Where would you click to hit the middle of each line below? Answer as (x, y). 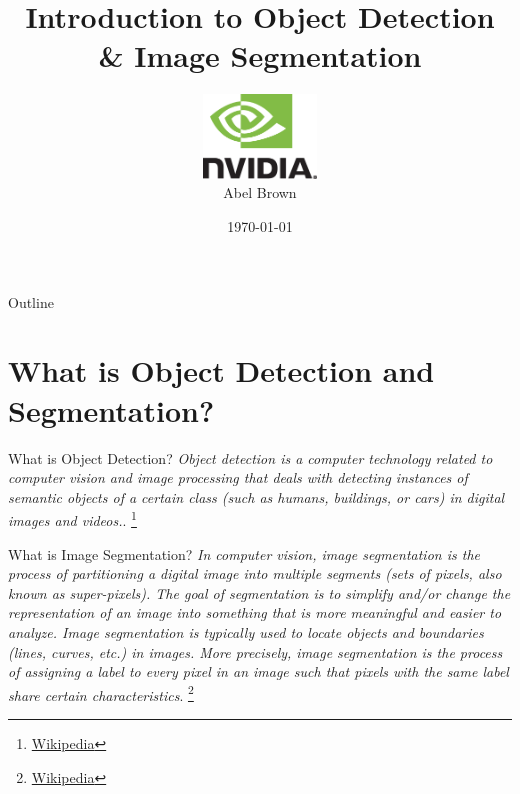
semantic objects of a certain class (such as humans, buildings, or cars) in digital (256, 496)
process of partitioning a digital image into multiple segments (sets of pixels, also (255, 573)
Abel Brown (260, 192)
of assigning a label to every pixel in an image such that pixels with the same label (258, 671)
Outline (31, 301)
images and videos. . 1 (72, 519)
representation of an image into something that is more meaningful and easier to (255, 612)
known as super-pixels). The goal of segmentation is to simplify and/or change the (259, 592)
